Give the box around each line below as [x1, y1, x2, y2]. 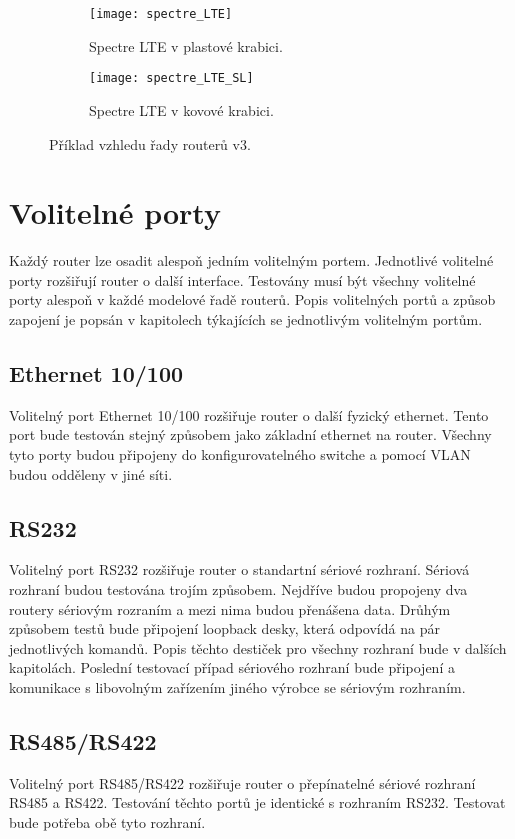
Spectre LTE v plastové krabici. [89, 35, 283, 56]
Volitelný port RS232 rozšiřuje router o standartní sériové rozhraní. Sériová [9, 559, 470, 580]
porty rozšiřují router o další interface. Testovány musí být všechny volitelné [9, 269, 476, 290]
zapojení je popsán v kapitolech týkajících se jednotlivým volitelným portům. [9, 309, 483, 329]
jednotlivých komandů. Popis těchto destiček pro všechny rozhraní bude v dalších [9, 637, 507, 658]
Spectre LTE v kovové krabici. [89, 99, 274, 120]
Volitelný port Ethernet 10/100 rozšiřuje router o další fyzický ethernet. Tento [9, 404, 489, 425]
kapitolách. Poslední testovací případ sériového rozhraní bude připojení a [9, 657, 455, 678]
